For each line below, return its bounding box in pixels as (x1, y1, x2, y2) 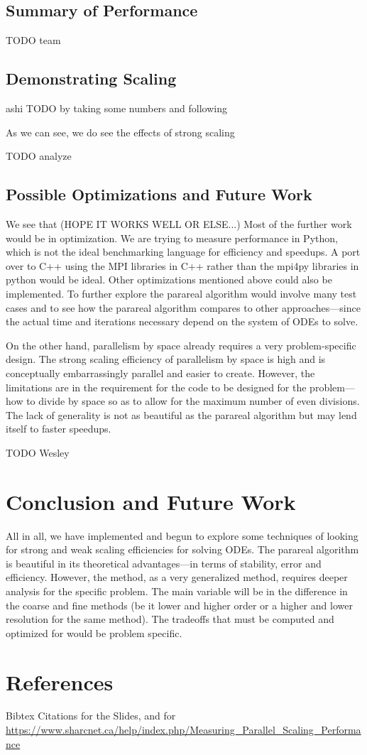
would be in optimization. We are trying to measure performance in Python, (6, 230, 338, 245)
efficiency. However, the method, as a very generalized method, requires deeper (6, 570, 348, 585)
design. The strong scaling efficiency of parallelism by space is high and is (6, 352, 326, 366)
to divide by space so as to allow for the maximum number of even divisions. (26, 393, 360, 408)
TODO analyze (6, 148, 72, 163)
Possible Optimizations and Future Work (6, 183, 312, 205)
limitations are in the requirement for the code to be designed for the (6, 379, 307, 394)
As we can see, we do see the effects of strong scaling (6, 124, 235, 139)
